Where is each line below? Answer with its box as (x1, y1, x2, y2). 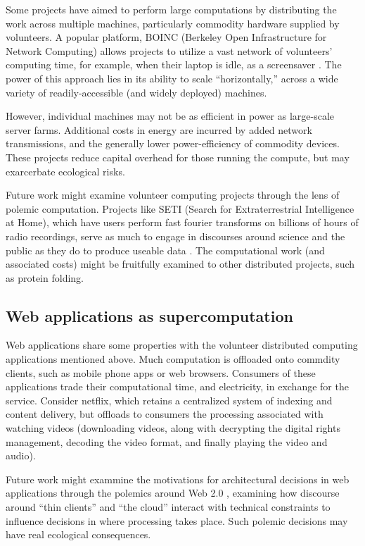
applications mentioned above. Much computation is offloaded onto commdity (6, 352, 340, 366)
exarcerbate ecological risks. (6, 163, 125, 178)
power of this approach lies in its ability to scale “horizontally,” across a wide (6, 70, 338, 85)
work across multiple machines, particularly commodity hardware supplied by (6, 15, 340, 30)
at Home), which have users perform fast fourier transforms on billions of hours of (6, 215, 359, 230)
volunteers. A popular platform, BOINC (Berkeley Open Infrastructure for (6, 30, 327, 44)
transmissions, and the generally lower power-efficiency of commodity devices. (6, 136, 340, 151)
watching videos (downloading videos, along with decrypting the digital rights (6, 421, 340, 435)
